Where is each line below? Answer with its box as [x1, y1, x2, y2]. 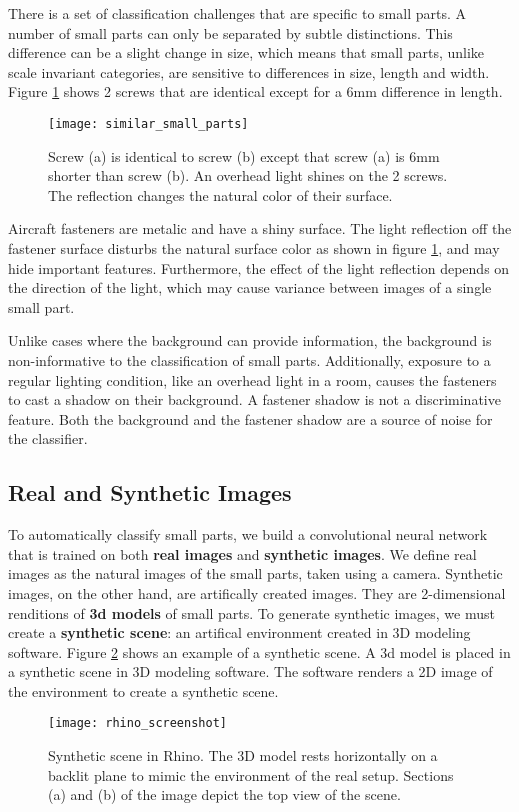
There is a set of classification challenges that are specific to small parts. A [8, 3, 466, 23]
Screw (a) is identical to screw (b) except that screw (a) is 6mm [48, 145, 440, 166]
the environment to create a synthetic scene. [8, 680, 279, 701]
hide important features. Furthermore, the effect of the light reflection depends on [8, 257, 510, 278]
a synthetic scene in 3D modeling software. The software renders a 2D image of [8, 661, 493, 682]
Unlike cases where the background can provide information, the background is [8, 330, 492, 351]
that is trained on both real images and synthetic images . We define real [8, 543, 477, 564]
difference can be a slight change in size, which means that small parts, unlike [8, 42, 485, 63]
